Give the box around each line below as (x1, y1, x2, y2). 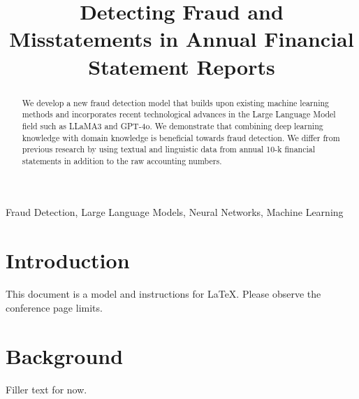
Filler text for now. (6, 382, 87, 396)
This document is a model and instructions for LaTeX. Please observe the (6, 286, 321, 301)
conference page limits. (6, 300, 103, 314)
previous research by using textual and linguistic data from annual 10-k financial (22, 143, 316, 155)
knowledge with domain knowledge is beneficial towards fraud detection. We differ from (22, 131, 340, 143)
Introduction (6, 246, 130, 275)
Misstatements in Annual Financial (9, 24, 354, 53)
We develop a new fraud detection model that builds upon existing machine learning (22, 96, 329, 108)
